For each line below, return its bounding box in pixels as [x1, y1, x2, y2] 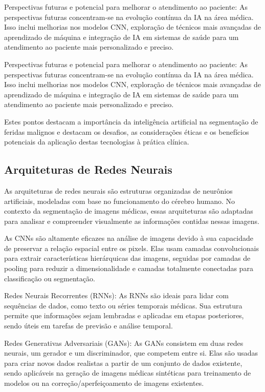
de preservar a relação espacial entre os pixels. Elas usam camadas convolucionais [4, 242, 259, 253]
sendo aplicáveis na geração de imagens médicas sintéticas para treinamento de [4, 367, 251, 378]
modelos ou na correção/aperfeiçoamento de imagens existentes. [4, 378, 204, 388]
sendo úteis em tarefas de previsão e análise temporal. [4, 320, 173, 331]
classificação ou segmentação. [4, 273, 95, 283]
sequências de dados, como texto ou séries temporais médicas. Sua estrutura [4, 300, 242, 311]
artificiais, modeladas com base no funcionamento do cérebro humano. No [4, 195, 235, 206]
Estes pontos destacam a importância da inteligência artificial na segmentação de [4, 116, 258, 127]
